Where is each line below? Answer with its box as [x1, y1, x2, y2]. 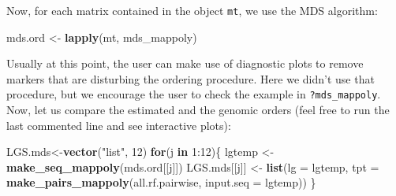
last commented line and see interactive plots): [6, 116, 231, 133]
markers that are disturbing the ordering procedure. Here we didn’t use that [6, 70, 375, 87]
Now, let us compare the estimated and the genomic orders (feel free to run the [6, 102, 390, 118]
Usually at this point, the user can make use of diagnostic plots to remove [6, 55, 364, 72]
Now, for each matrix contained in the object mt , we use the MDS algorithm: [6, 2, 378, 18]
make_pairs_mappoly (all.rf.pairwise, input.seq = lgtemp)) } [6, 174, 316, 190]
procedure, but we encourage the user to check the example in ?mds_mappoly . [6, 86, 381, 102]
